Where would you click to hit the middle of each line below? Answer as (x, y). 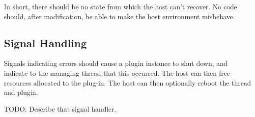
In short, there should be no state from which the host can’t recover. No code (121, 6)
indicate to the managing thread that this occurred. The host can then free (117, 73)
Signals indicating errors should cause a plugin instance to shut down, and (116, 63)
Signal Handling (45, 43)
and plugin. (21, 92)
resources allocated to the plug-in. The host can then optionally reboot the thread (127, 82)
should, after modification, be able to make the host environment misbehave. (120, 16)
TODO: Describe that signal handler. (60, 108)
